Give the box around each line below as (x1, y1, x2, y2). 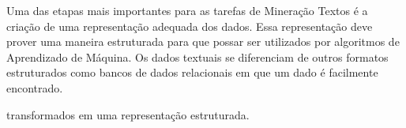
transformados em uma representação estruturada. (6, 106, 250, 122)
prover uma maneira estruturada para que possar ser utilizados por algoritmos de (6, 33, 400, 50)
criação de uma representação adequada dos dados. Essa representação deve (6, 17, 373, 34)
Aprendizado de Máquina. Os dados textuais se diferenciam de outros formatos (6, 48, 389, 65)
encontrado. (6, 79, 63, 96)
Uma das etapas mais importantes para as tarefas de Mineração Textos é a (6, 2, 368, 18)
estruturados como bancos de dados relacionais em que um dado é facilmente (6, 64, 378, 81)
